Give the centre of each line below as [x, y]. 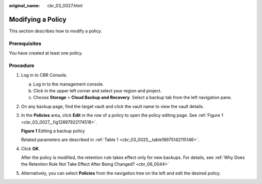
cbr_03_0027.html [65, 6]
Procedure [22, 65]
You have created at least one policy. [46, 53]
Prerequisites [25, 43]
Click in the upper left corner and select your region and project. [98, 91]
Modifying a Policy [38, 19]
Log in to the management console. [69, 84]
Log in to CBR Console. [44, 75]
